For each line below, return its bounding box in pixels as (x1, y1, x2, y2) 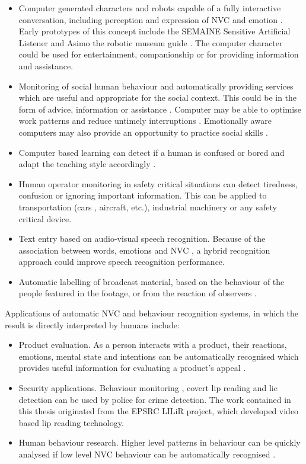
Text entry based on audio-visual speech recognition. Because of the (18, 232, 266, 245)
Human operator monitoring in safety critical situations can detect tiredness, (18, 177, 298, 190)
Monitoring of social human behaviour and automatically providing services (18, 79, 294, 92)
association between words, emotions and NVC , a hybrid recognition (18, 244, 270, 256)
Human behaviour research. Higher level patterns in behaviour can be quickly (18, 436, 301, 449)
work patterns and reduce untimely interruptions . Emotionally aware (18, 114, 272, 127)
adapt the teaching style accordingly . (18, 158, 156, 170)
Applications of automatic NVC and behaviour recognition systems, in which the (5, 307, 299, 319)
